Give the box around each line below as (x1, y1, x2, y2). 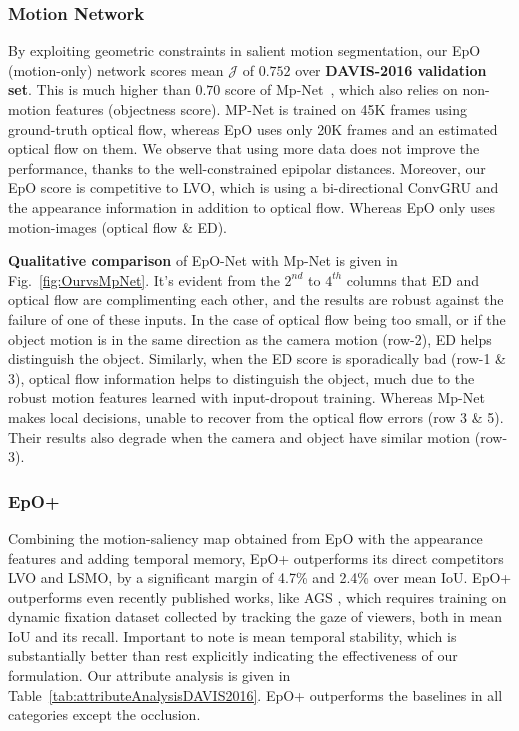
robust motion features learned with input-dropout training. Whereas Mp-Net (8, 387, 485, 408)
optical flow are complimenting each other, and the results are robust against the (8, 289, 504, 310)
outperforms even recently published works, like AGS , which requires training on (8, 586, 507, 607)
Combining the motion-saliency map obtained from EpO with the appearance (8, 527, 483, 548)
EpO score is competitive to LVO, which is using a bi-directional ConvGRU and (8, 177, 499, 198)
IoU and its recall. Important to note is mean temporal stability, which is (8, 625, 457, 646)
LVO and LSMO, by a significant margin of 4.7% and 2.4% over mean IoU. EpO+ (8, 567, 512, 588)
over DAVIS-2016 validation (295, 59, 487, 80)
